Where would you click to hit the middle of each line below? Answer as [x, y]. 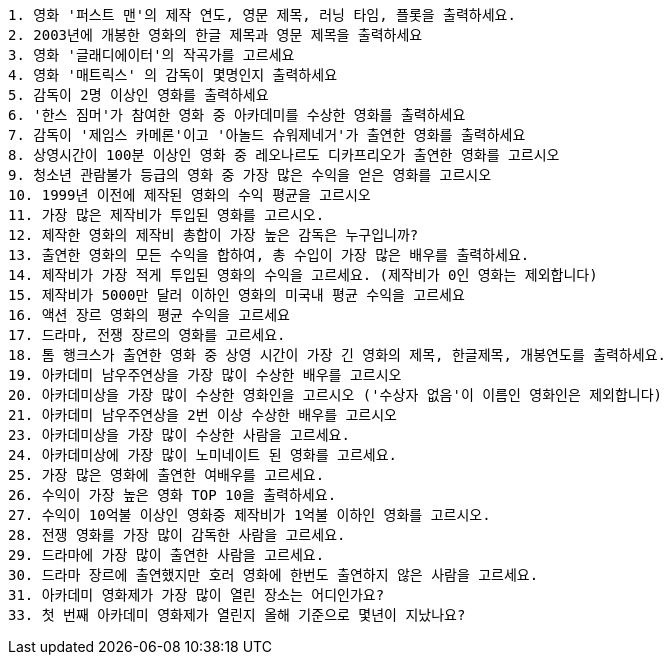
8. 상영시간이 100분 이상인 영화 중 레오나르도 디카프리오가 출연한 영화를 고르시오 [284, 155]
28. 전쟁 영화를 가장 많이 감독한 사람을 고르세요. [177, 535]
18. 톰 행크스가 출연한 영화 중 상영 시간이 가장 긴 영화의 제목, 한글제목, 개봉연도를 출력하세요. [337, 355]
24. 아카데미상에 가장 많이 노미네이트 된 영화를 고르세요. [202, 455]
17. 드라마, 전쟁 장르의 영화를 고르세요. [147, 335]
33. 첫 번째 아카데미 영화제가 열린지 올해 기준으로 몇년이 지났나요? [237, 615]
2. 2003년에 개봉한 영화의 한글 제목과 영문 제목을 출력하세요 [215, 35]
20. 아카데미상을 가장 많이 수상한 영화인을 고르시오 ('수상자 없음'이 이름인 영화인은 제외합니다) [335, 395]
